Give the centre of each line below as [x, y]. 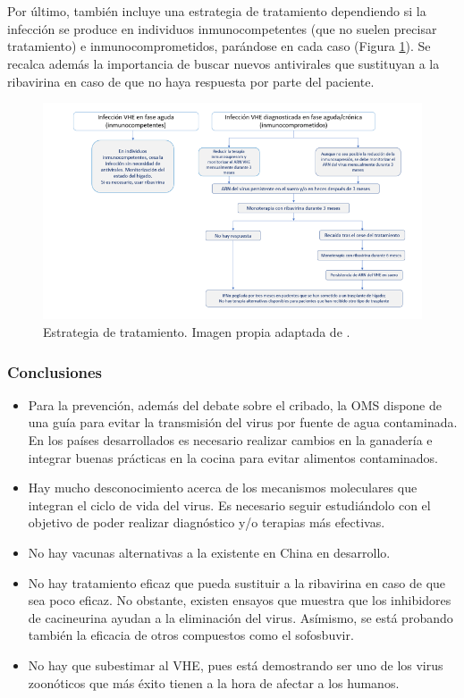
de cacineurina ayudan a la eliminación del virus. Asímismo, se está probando [240, 617]
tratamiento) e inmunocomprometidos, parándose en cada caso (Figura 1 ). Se [219, 46]
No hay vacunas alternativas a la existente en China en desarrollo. [209, 552]
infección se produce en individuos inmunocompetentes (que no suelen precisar [222, 28]
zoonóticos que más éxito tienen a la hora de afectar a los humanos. [214, 682]
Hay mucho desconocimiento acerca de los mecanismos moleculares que [223, 488]
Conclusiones [55, 371]
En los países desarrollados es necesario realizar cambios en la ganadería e [230, 440]
